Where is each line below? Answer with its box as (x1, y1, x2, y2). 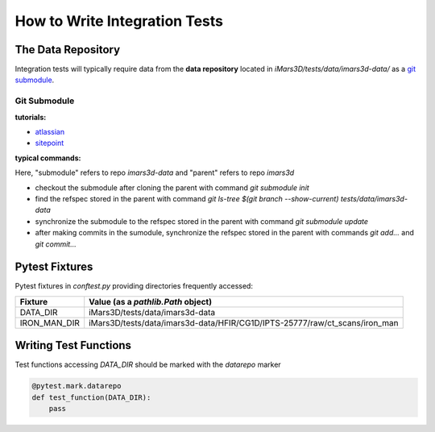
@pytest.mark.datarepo (31, 381, 122, 391)
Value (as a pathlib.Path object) (89, 296, 213, 307)
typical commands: (14, 153, 81, 163)
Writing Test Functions (14, 339, 132, 352)
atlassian (35, 127, 64, 136)
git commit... (35, 239, 77, 249)
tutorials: (14, 112, 47, 122)
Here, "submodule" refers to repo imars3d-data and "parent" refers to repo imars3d (14, 168, 295, 177)
